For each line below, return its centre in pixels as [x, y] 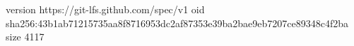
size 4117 [25, 37]
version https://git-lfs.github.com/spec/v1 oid [105, 9]
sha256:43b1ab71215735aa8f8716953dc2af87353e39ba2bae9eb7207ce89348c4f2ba [177, 23]
